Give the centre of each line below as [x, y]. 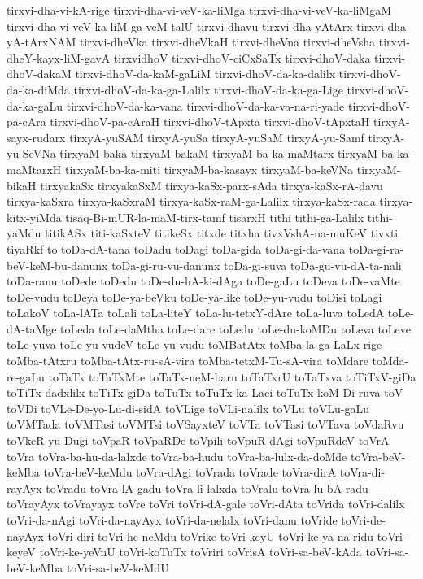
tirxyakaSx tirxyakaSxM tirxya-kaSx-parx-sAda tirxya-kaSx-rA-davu [211, 185]
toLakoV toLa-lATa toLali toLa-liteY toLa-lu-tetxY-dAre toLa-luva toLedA [196, 313]
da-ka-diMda [38, 89]
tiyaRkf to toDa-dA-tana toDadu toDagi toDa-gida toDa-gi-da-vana [176, 248]
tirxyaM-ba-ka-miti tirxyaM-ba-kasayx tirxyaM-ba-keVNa [209, 169]
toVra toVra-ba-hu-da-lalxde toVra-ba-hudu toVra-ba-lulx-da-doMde [177, 456]
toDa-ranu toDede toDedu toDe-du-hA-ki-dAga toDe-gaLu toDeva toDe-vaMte [203, 281]
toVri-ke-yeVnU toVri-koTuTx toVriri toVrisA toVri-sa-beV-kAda [201, 552]
